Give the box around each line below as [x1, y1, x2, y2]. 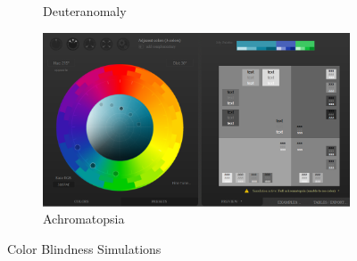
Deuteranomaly [43, 2, 127, 20]
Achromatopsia [43, 209, 125, 228]
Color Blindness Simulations [7, 239, 162, 257]
